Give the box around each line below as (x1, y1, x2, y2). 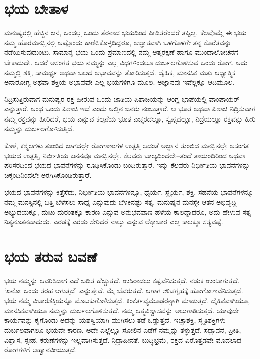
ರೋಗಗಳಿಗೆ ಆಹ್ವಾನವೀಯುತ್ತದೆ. (4, 344, 77, 355)
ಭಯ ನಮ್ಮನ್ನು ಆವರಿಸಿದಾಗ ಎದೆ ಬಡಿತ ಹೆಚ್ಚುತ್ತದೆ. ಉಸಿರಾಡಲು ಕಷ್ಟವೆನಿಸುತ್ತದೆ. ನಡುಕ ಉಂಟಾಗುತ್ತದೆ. (4, 275, 240, 285)
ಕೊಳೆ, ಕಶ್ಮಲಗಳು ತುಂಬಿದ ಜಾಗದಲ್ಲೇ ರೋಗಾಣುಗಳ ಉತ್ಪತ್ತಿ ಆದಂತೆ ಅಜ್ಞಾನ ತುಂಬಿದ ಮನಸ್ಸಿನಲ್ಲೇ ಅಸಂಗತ (4, 140, 249, 151)
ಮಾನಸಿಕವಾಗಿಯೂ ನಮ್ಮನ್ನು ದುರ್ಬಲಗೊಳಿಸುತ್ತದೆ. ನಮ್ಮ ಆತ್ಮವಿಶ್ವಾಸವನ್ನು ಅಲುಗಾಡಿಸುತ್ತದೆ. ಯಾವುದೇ (4, 305, 239, 315)
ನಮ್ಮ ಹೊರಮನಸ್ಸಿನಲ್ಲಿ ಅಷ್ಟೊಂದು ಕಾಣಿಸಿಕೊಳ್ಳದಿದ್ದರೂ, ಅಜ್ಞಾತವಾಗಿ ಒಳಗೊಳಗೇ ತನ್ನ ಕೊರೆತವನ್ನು (4, 37, 231, 47)
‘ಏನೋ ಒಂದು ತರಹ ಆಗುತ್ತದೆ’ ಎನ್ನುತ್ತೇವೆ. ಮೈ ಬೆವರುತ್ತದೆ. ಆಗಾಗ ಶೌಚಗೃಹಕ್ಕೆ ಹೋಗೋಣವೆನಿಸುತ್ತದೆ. (4, 285, 243, 295)
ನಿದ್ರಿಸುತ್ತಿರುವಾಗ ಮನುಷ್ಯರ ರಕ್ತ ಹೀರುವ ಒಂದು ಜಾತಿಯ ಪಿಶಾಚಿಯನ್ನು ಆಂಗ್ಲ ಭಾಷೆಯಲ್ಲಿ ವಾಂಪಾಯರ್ (4, 93, 240, 104)
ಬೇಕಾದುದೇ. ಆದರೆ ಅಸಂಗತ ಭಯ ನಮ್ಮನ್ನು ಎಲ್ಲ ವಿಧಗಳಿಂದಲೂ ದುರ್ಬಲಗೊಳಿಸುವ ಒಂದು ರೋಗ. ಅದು (4, 56, 248, 67)
